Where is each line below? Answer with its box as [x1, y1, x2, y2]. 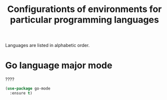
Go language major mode [5, 60, 113, 71]
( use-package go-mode [5, 86, 51, 91]
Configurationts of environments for [7, 3, 162, 15]
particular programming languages [10, 14, 159, 25]
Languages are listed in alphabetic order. [5, 42, 90, 48]
